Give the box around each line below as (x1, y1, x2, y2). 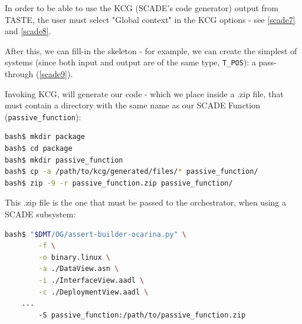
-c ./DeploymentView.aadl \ (38, 287, 149, 296)
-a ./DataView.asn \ (38, 265, 119, 273)
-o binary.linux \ (38, 253, 111, 262)
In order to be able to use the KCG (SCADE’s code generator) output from (5, 2, 279, 14)
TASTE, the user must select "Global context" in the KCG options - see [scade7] (5, 13, 296, 25)
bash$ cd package (5, 144, 73, 153)
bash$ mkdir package (5, 133, 86, 141)
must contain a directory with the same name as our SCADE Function (5, 99, 260, 111)
